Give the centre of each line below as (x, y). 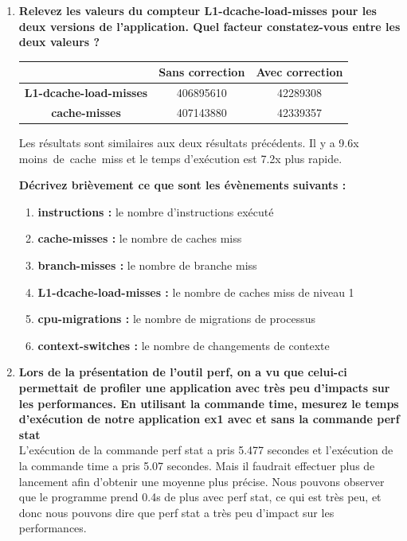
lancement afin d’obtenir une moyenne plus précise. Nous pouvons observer (202, 481)
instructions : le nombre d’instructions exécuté (156, 211)
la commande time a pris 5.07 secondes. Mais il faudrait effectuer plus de (197, 465)
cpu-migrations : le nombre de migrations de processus (177, 319)
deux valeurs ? (59, 42)
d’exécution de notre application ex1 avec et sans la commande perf (209, 419)
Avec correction (299, 72)
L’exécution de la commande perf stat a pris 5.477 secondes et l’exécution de (206, 450)
